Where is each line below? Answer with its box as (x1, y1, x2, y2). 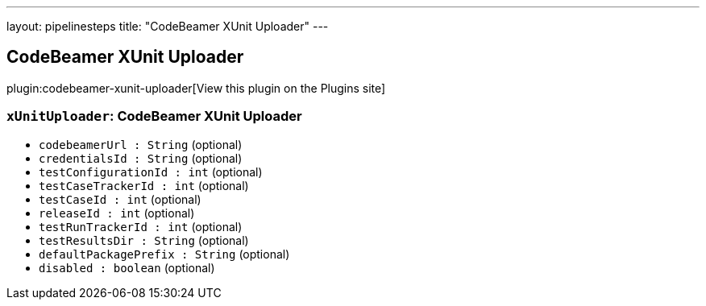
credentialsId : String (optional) (39, 151, 243, 165)
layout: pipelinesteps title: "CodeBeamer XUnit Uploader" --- (6, 19, 329, 33)
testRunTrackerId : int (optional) (39, 219, 243, 234)
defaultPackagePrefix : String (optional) (39, 246, 290, 261)
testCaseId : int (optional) (39, 192, 201, 206)
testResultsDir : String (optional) (39, 233, 249, 247)
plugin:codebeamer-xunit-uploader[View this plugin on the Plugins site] (6, 81, 386, 95)
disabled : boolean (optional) (39, 260, 215, 275)
